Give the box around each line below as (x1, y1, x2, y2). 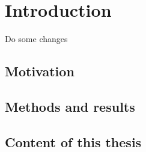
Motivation (5, 62, 75, 81)
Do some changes (5, 32, 68, 45)
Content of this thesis (5, 132, 142, 151)
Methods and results (5, 97, 135, 115)
